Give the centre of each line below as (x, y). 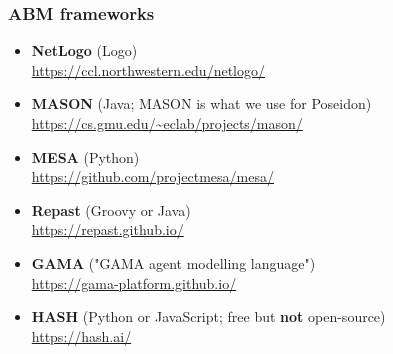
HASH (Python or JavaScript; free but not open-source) (208, 316)
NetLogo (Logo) (84, 50)
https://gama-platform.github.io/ (134, 282)
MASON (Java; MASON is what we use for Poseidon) (201, 103)
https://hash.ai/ (81, 335)
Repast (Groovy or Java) (111, 209)
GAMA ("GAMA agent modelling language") (173, 262)
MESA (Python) (85, 156)
